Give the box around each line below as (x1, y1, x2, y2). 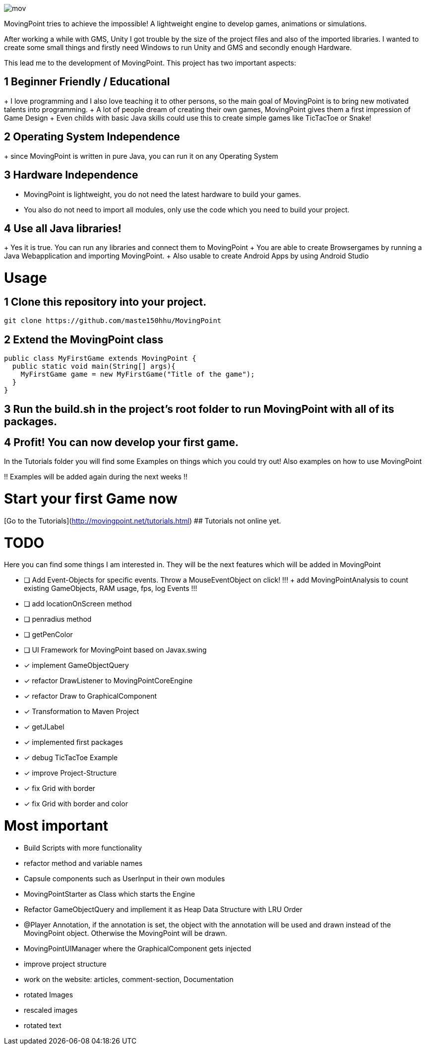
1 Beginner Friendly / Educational (4, 75, 170, 88)
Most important (4, 817, 109, 835)
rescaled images (24, 1005, 78, 1014)
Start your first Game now (4, 490, 178, 508)
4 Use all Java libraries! (4, 222, 122, 235)
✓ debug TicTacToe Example (24, 753, 118, 762)
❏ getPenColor (24, 630, 73, 639)
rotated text (24, 1021, 61, 1030)
